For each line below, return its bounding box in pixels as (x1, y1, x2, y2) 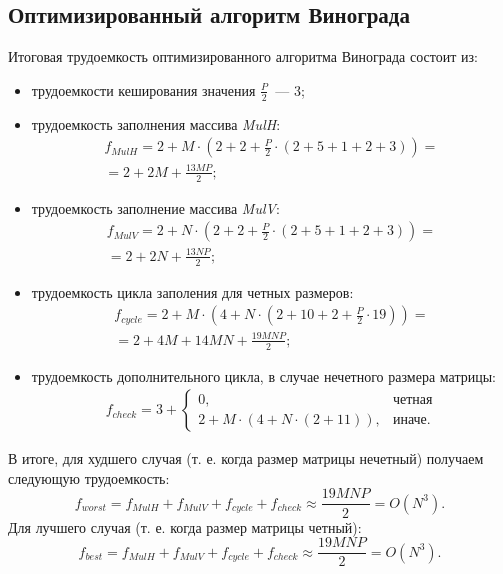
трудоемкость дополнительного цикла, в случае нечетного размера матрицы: (31, 365, 496, 386)
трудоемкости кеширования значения (31, 79, 256, 100)
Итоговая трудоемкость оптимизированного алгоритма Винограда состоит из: (8, 46, 478, 67)
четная (392, 392, 433, 407)
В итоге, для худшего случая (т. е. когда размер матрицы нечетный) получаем (8, 448, 484, 469)
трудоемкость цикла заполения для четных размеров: (31, 281, 354, 302)
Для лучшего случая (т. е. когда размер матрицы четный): (8, 516, 362, 537)
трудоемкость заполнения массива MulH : (31, 113, 281, 134)
